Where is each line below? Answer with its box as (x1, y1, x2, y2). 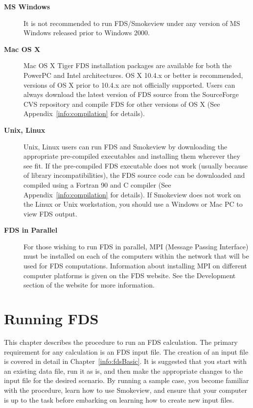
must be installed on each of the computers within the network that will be (23, 251, 249, 261)
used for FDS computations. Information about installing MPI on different (23, 261, 247, 271)
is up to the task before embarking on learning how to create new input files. (4, 394, 234, 405)
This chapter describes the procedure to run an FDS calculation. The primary (4, 336, 238, 347)
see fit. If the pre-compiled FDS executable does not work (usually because (23, 160, 248, 170)
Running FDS (4, 309, 99, 329)
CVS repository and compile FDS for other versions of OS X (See (23, 98, 220, 109)
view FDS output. (23, 208, 77, 218)
